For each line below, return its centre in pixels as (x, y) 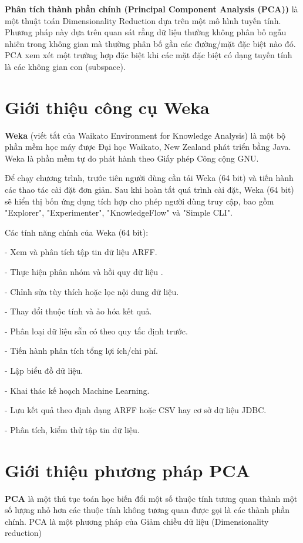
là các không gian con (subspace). (65, 66)
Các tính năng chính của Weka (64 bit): (77, 232)
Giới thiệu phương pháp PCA (127, 470)
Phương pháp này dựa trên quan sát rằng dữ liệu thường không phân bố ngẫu (146, 32)
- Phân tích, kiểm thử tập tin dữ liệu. (72, 429)
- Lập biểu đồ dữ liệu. (44, 370)
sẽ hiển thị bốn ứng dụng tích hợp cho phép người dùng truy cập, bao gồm (139, 201)
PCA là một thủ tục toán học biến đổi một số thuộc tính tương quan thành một (151, 498)
